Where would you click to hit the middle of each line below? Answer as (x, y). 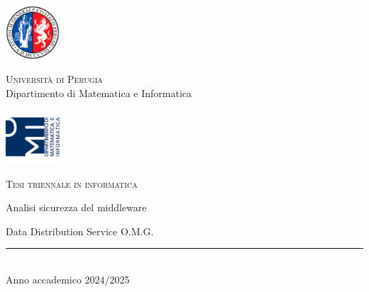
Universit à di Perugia (54, 79)
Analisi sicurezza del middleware (76, 207)
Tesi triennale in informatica (72, 183)
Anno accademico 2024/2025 (68, 279)
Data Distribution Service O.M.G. (80, 231)
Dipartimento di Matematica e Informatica (99, 92)
